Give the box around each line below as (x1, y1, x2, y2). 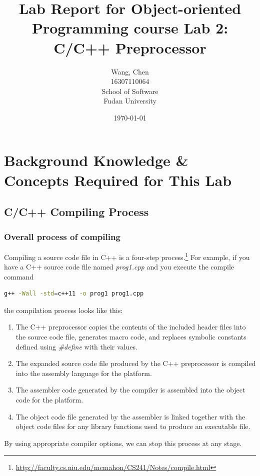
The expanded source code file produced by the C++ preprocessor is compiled (15, 358, 256, 368)
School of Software (101, 85, 158, 96)
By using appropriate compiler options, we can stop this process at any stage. (4, 437, 242, 448)
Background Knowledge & (4, 150, 188, 170)
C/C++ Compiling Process (4, 204, 149, 219)
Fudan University (103, 95, 156, 106)
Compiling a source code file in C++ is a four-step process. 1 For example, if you (4, 250, 250, 262)
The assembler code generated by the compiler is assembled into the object (15, 384, 245, 395)
